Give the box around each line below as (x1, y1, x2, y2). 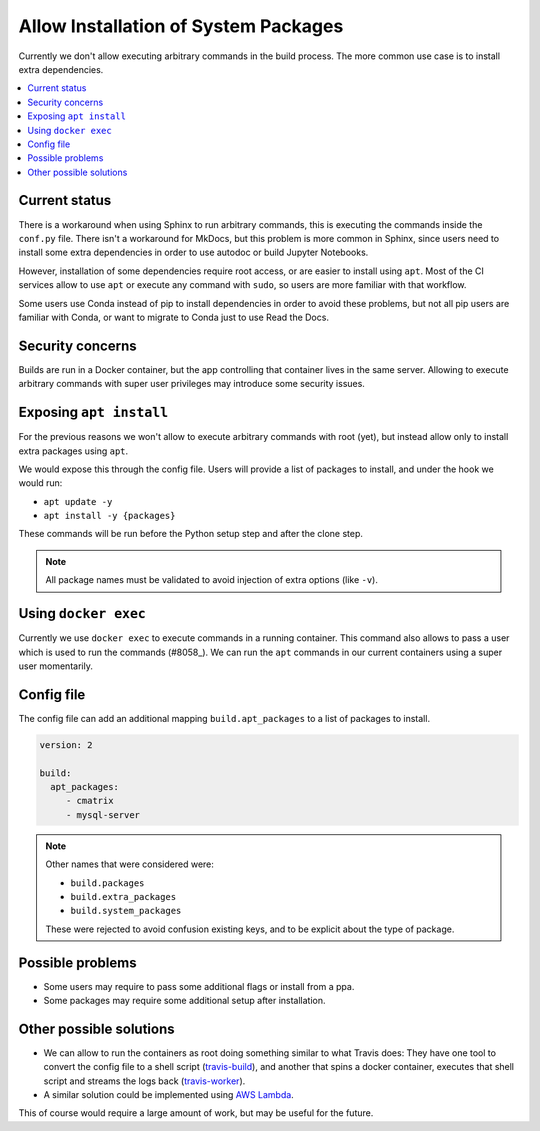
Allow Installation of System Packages (18, 15, 344, 37)
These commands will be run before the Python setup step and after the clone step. (18, 528, 364, 540)
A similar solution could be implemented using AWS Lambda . (43, 1089, 294, 1101)
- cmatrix (65, 795, 114, 807)
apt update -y (43, 496, 113, 507)
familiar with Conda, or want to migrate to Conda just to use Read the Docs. (18, 311, 330, 323)
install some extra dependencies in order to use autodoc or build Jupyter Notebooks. (18, 246, 369, 259)
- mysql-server (65, 809, 140, 820)
